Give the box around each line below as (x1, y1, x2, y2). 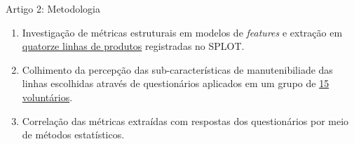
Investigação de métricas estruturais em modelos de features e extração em (22, 25, 343, 39)
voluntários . (22, 89, 73, 104)
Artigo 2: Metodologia (6, 1, 101, 15)
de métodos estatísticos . (22, 127, 125, 142)
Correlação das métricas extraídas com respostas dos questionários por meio (22, 113, 349, 128)
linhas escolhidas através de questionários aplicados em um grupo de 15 (22, 76, 329, 91)
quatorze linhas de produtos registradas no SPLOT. (22, 39, 245, 53)
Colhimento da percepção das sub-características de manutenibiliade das (22, 62, 333, 77)
